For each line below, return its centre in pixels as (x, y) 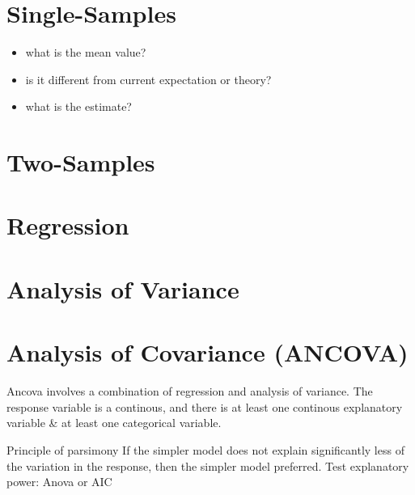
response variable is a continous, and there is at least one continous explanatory (205, 406)
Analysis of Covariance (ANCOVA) (207, 352)
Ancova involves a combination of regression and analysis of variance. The (190, 391)
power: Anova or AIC (59, 482)
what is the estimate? (78, 106)
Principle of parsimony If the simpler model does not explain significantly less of (205, 449)
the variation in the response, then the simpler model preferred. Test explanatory (208, 465)
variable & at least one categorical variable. (114, 423)
